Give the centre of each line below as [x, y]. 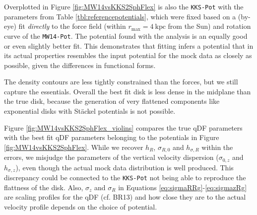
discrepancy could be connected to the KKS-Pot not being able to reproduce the [125, 178]
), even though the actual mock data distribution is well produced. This [125, 167]
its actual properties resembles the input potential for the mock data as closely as [128, 55]
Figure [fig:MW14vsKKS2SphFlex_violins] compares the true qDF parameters [123, 127]
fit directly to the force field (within [72, 26]
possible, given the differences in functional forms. [80, 65]
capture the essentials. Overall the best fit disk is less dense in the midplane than [128, 91]
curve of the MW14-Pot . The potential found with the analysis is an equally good [126, 36]
